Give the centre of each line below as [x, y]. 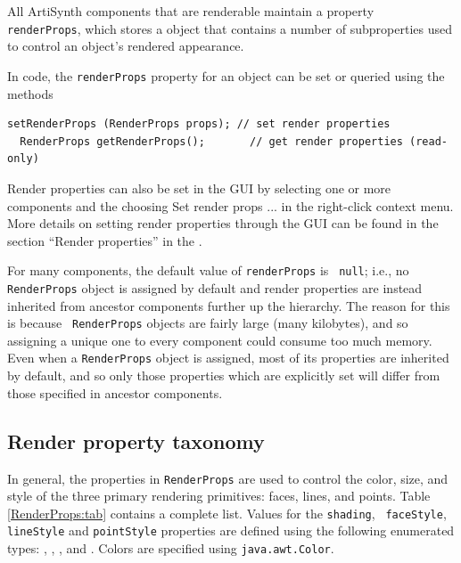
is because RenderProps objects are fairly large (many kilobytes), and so [208, 323]
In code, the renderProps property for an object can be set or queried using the [226, 75]
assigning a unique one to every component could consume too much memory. [220, 340]
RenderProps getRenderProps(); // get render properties [211, 141]
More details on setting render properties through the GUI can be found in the [223, 223]
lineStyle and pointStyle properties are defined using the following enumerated [231, 530]
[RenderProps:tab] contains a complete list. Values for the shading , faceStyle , [227, 513]
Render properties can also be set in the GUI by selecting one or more [199, 188]
